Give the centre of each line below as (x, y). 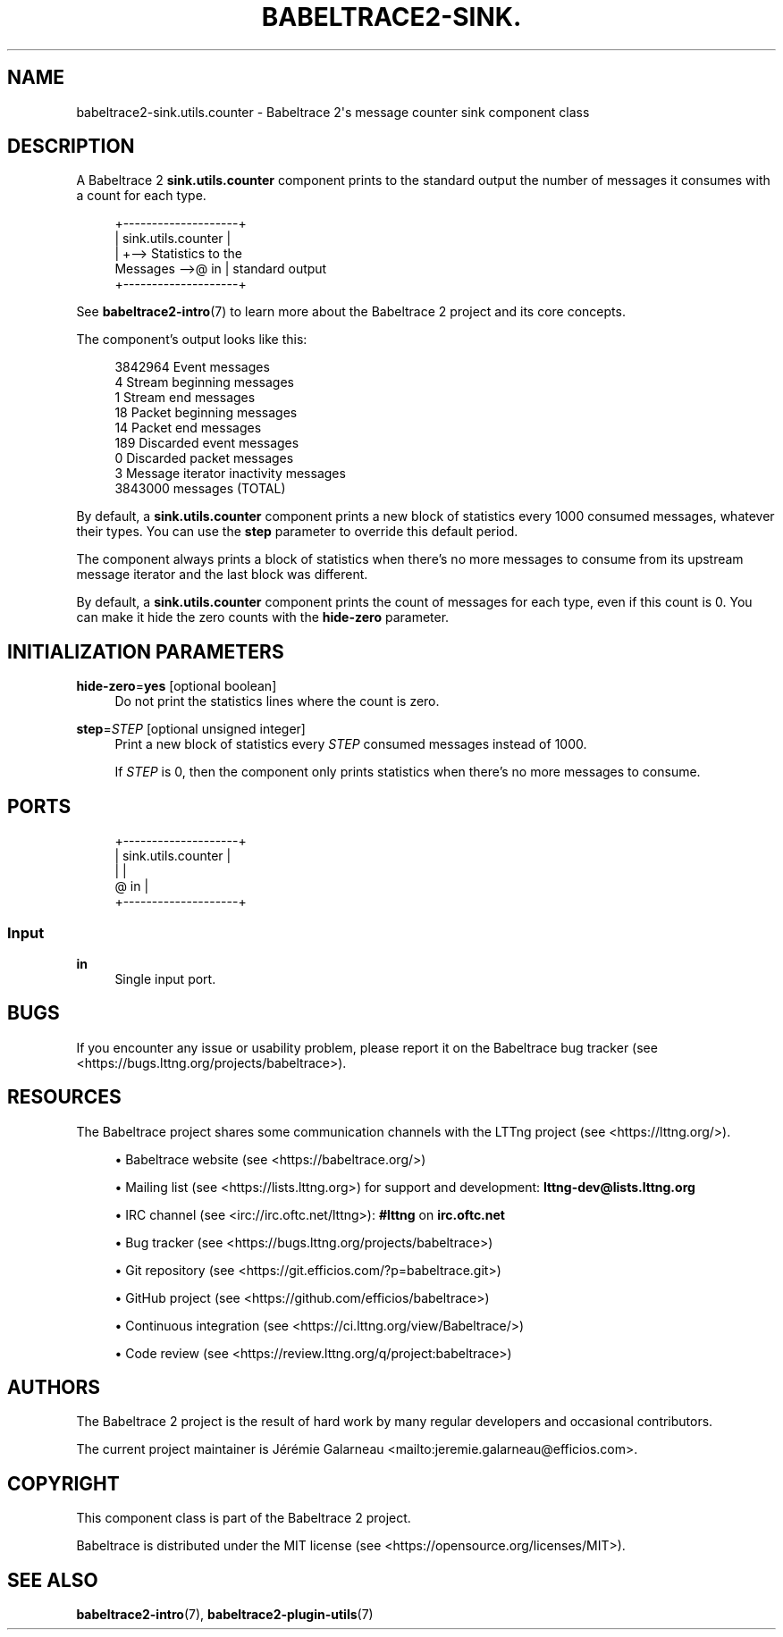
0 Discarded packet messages (204, 458)
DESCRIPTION (71, 147)
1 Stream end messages (185, 398)
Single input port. (165, 978)
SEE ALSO (53, 1580)
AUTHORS (54, 1387)
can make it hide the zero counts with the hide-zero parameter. (263, 617)
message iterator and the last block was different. (222, 575)
